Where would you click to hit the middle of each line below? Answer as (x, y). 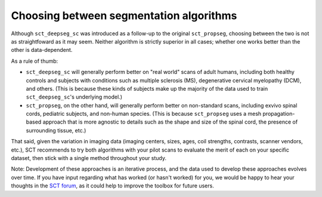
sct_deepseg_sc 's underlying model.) (74, 97)
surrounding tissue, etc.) (56, 130)
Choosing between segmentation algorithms (124, 16)
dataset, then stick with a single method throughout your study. (89, 158)
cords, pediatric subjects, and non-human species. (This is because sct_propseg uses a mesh (144, 114)
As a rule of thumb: (35, 61)
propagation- (279, 114)
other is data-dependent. (42, 50)
